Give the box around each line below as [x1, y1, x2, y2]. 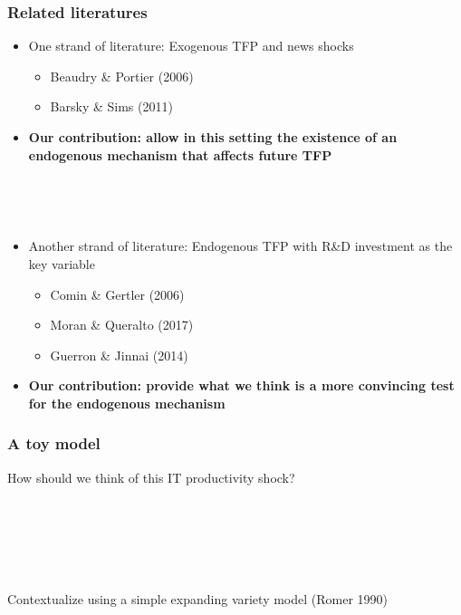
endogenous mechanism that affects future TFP [28, 145, 332, 164]
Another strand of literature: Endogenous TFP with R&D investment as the [28, 236, 453, 255]
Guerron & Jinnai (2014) [50, 345, 188, 364]
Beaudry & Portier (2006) [50, 66, 194, 85]
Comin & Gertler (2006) [50, 284, 185, 303]
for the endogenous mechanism [28, 393, 226, 412]
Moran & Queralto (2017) [50, 315, 194, 334]
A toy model [7, 432, 101, 455]
